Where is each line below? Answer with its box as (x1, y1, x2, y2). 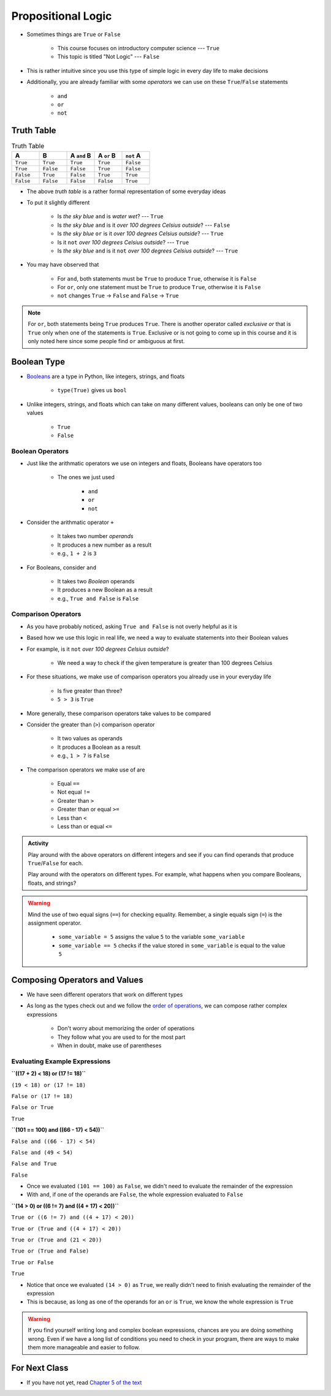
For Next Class (11, 1362, 69, 1373)
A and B (70, 151, 91, 159)
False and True (11, 1160, 58, 1167)
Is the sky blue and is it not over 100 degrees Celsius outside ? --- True (57, 247, 238, 254)
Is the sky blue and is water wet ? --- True (57, 213, 164, 220)
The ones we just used (57, 474, 115, 481)
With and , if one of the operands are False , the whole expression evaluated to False (26, 1191, 243, 1198)
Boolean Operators (11, 447, 69, 455)
